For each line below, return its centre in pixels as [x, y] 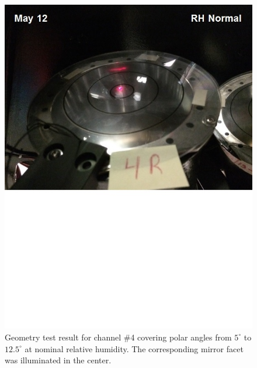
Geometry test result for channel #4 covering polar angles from [118, 337]
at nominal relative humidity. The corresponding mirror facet [134, 348]
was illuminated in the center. [58, 360]
